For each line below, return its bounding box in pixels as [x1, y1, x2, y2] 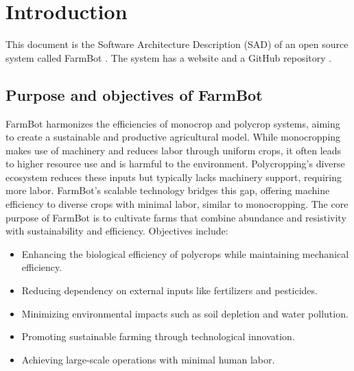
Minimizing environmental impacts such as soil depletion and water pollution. [21, 306, 349, 320]
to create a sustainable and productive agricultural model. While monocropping [5, 130, 341, 144]
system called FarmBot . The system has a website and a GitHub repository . [5, 50, 332, 64]
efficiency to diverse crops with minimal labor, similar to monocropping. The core [5, 197, 349, 211]
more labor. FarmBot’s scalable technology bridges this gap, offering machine [5, 183, 330, 198]
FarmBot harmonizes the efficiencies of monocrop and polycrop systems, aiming [5, 116, 340, 130]
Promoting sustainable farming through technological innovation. [21, 329, 295, 344]
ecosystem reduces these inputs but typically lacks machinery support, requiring [5, 169, 342, 184]
